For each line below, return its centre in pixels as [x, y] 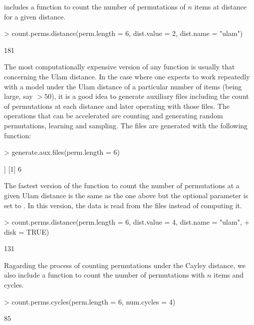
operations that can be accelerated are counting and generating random [114, 116]
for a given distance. [35, 16]
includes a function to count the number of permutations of [95, 6]
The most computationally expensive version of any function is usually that [120, 67]
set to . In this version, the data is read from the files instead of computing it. [123, 205]
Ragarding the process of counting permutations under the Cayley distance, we [125, 265]
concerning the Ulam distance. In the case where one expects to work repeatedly [127, 76]
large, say [18, 96]
